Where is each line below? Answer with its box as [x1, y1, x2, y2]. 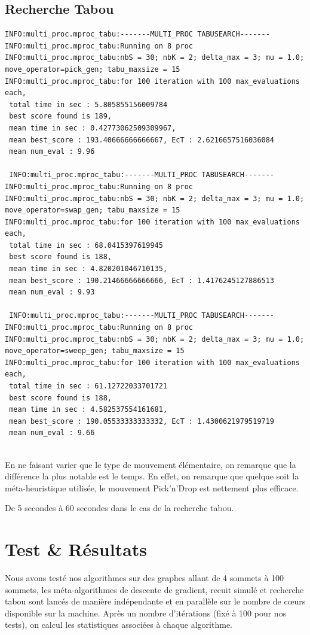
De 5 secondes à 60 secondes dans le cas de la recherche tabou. [5, 502, 234, 514]
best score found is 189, [9, 112, 112, 121]
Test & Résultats [5, 537, 148, 561]
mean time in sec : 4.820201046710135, [9, 265, 168, 274]
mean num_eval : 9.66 [9, 429, 95, 437]
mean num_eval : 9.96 [9, 147, 95, 156]
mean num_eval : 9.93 [9, 288, 95, 297]
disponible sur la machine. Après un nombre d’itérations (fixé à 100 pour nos [5, 606, 287, 619]
